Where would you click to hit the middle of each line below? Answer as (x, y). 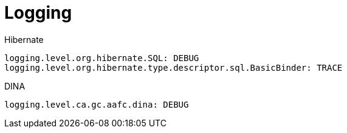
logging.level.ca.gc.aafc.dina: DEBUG (97, 104)
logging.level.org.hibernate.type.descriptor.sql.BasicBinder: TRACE (173, 67)
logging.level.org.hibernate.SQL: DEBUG (102, 58)
